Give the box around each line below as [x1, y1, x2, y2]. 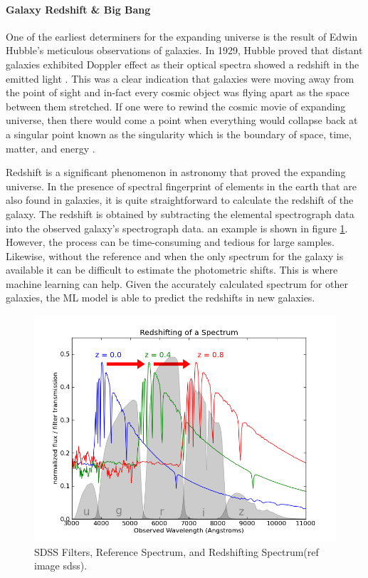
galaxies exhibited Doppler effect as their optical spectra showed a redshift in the [6, 56, 359, 71]
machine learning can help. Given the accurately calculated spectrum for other [6, 276, 349, 291]
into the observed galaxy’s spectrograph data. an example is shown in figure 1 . [6, 220, 348, 235]
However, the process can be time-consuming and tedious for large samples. [6, 234, 335, 249]
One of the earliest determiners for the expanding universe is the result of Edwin [6, 29, 357, 43]
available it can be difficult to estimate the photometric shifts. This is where [6, 262, 338, 277]
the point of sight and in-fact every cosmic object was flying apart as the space [6, 85, 349, 100]
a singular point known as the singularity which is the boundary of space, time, [6, 126, 352, 141]
